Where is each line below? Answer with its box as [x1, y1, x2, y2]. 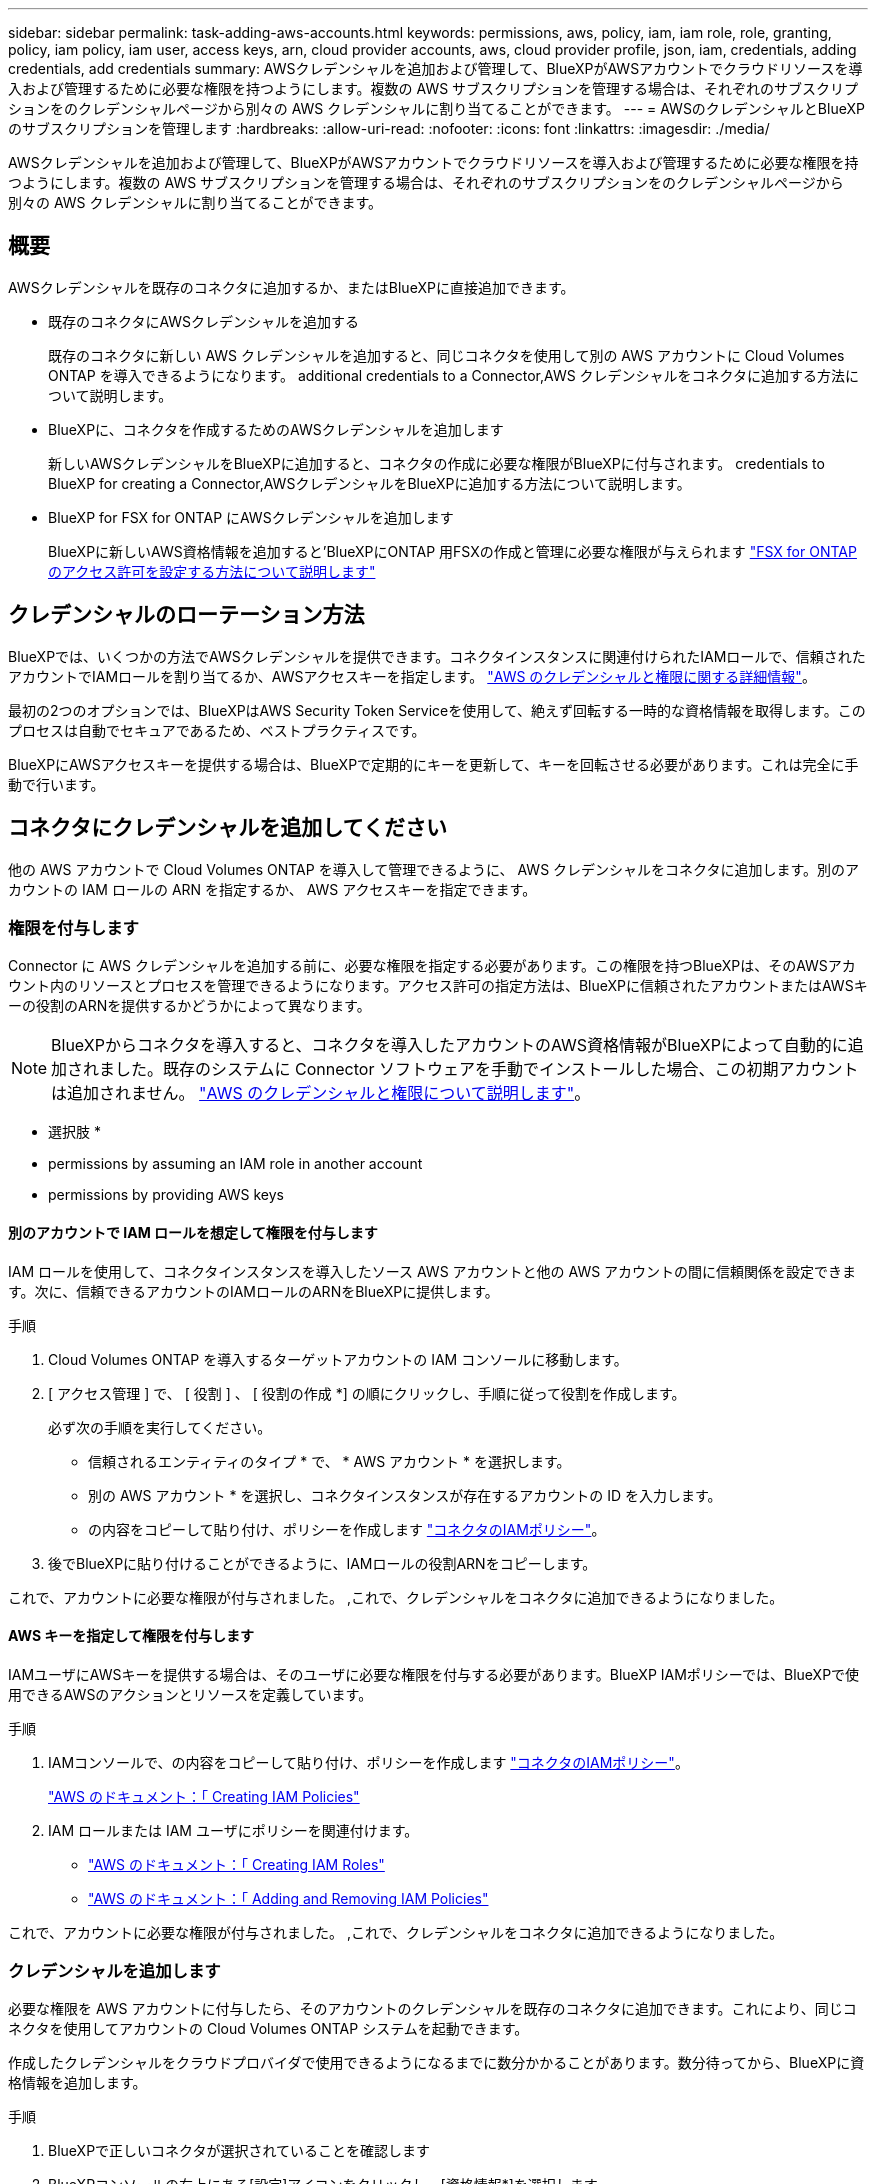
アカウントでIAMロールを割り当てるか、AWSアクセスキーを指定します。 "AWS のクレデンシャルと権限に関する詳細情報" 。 [8, 667, 816, 685]
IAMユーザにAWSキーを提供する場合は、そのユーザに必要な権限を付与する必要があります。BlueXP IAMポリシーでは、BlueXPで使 [8, 1665, 860, 1683]
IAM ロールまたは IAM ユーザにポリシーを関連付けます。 [48, 1821, 419, 1839]
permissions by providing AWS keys [48, 1186, 284, 1204]
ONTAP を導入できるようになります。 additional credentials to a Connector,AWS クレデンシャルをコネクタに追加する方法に [48, 366, 860, 384]
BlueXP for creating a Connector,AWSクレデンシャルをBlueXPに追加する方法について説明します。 [48, 474, 691, 492]
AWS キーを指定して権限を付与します [8, 1627, 254, 1645]
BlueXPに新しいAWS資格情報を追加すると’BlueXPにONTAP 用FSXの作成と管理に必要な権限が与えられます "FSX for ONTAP [48, 542, 857, 560]
